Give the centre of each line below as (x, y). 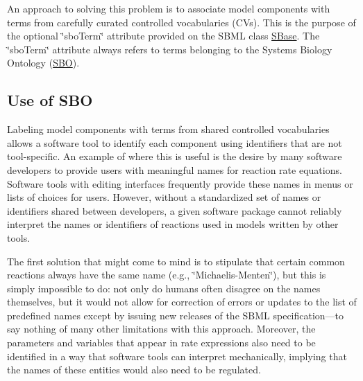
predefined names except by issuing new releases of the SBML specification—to (176, 315)
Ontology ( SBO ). (43, 63)
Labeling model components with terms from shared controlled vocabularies (168, 129)
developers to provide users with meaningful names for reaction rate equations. (175, 169)
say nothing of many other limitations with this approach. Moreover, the (161, 329)
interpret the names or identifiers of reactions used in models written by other (173, 224)
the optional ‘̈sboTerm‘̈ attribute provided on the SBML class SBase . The (163, 36)
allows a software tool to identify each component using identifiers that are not (175, 142)
